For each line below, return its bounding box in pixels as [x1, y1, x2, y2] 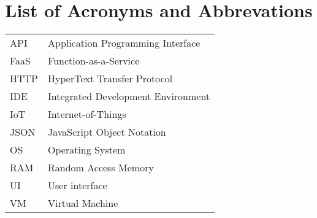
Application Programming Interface [48, 36, 201, 50]
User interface [48, 178, 107, 193]
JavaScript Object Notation [48, 125, 166, 139]
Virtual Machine [48, 196, 118, 211]
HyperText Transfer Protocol [48, 71, 173, 86]
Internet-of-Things [48, 107, 126, 122]
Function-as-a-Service [48, 53, 140, 68]
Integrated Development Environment [48, 89, 210, 104]
